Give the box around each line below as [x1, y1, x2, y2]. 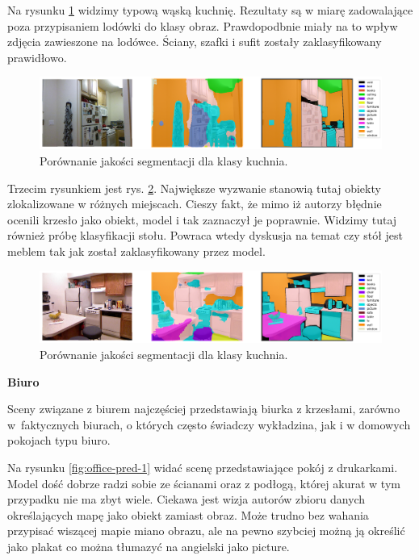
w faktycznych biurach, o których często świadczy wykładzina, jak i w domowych [7, 416, 411, 433]
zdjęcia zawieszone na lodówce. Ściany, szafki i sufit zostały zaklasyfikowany [7, 33, 382, 50]
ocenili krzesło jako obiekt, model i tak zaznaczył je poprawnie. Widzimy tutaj [7, 211, 397, 228]
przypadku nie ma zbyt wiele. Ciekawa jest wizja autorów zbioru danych [7, 491, 366, 508]
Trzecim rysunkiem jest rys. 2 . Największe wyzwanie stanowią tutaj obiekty [7, 179, 381, 196]
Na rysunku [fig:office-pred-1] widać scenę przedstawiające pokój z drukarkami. [7, 458, 398, 475]
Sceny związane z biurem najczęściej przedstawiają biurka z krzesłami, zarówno [7, 400, 400, 417]
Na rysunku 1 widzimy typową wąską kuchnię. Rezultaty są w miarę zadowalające [7, 2, 413, 18]
